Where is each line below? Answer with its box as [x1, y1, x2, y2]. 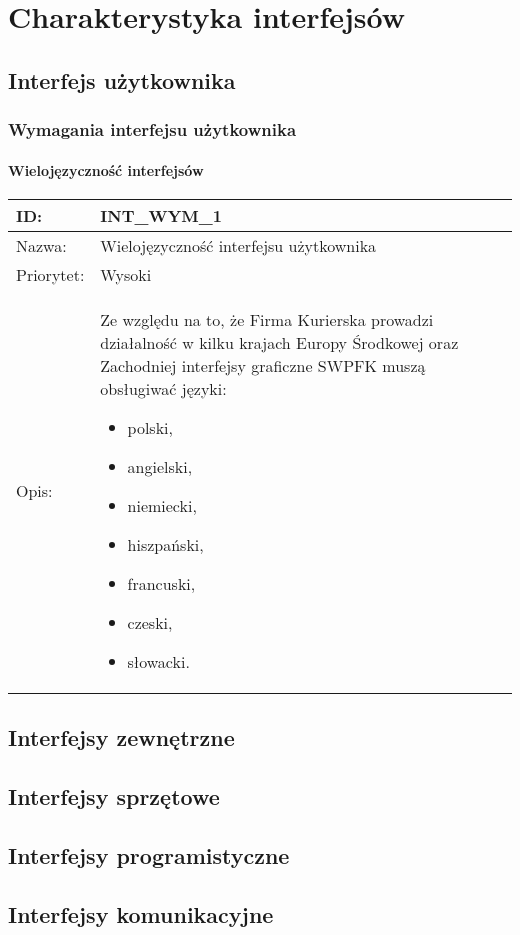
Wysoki [100, 262, 152, 286]
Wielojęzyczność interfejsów [8, 159, 204, 180]
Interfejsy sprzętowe [8, 780, 220, 811]
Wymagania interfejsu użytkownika [8, 117, 297, 142]
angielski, [127, 454, 193, 478]
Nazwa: [16, 233, 67, 257]
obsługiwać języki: [100, 376, 227, 400]
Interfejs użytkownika [8, 64, 236, 95]
